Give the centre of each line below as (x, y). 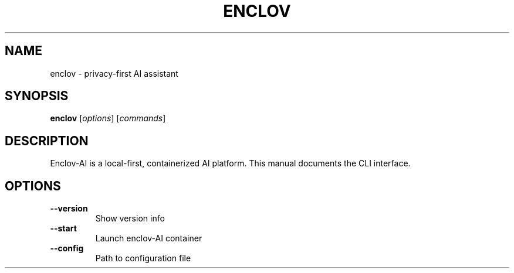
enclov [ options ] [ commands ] (108, 118)
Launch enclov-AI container (149, 238)
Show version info (130, 219)
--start (63, 228)
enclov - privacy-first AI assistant (114, 73)
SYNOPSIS (37, 96)
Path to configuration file (143, 258)
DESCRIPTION (47, 141)
